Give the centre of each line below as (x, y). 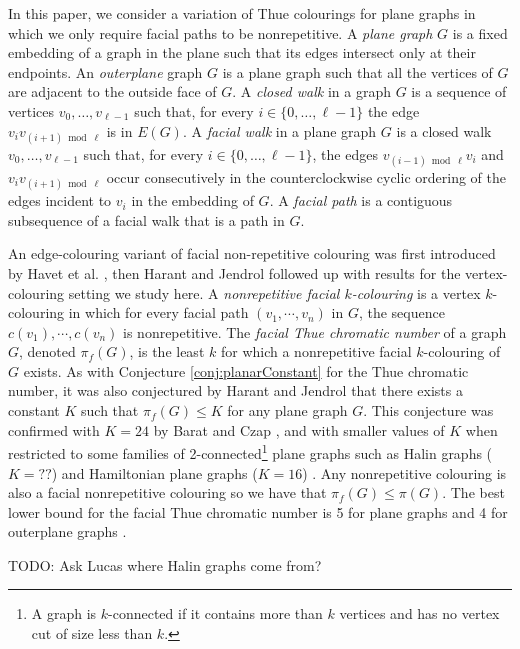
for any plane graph (287, 410)
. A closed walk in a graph (311, 91)
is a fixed (480, 32)
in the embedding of (192, 200)
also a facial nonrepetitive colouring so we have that (167, 492)
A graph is (64, 613)
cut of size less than (92, 633)
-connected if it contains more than (215, 613)
